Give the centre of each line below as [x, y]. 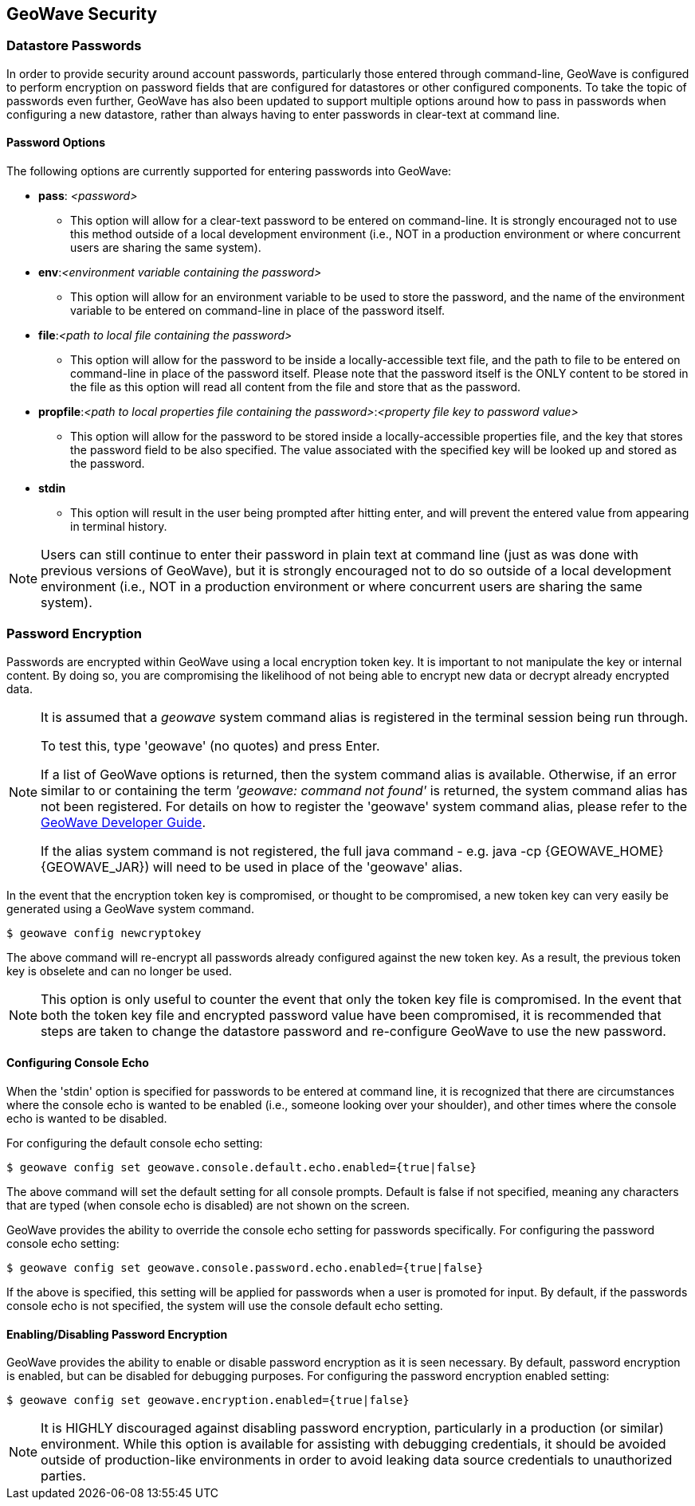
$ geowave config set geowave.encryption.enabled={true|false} [208, 1400]
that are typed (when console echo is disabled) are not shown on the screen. [208, 1205]
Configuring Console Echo [78, 1063]
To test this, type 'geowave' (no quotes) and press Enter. [210, 745]
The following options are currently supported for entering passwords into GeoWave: [229, 171]
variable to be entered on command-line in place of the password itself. [258, 311]
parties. [63, 1476]
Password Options [56, 143]
